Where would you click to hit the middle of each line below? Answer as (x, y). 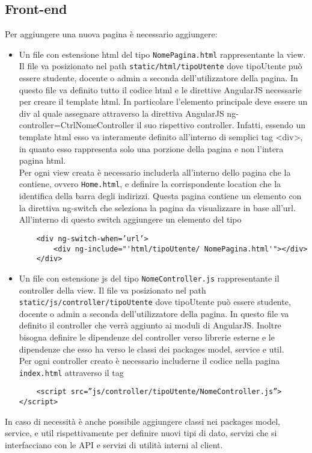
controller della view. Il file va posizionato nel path (112, 290)
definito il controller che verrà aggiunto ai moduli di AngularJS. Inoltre (150, 325)
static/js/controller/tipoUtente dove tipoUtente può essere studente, (155, 302)
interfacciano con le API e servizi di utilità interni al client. (114, 444)
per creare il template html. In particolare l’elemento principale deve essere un (163, 101)
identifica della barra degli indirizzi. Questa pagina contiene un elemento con (160, 196)
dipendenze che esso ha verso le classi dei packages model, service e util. (151, 349)
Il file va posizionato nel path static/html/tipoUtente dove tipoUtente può (161, 66)
